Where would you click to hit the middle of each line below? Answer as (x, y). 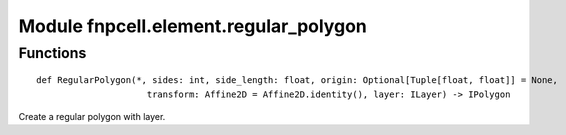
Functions (52, 53)
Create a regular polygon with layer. (92, 116)
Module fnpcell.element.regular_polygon (192, 26)
